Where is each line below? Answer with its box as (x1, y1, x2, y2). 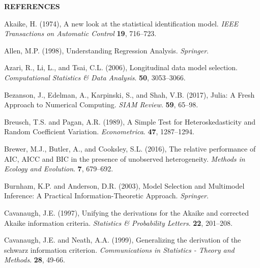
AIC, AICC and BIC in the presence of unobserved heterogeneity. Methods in (4, 153, 245, 164)
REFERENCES (4, 1, 60, 11)
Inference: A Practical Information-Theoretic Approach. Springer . (4, 190, 209, 201)
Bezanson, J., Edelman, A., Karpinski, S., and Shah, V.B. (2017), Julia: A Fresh (4, 89, 255, 100)
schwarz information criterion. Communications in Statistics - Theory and (4, 244, 235, 255)
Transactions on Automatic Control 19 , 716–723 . (4, 28, 157, 39)
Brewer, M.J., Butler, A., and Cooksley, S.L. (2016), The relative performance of (4, 143, 256, 154)
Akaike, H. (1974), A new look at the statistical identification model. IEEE (4, 18, 239, 28)
